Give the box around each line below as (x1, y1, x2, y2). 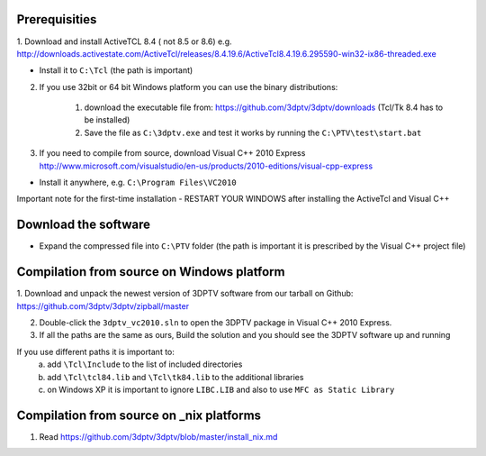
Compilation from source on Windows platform (16, 264, 285, 279)
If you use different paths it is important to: (16, 346, 175, 357)
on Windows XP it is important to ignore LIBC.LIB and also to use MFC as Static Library (47, 384, 395, 395)
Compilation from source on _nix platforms (16, 407, 261, 423)
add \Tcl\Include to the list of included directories (47, 359, 243, 369)
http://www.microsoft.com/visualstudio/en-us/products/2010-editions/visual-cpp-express (39, 160, 373, 171)
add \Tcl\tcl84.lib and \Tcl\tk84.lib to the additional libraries (47, 371, 304, 382)
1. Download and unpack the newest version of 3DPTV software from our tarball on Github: (16, 288, 354, 299)
